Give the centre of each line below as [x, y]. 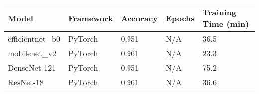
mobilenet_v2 [32, 53]
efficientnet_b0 [34, 39]
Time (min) [226, 24]
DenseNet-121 [32, 67]
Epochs [180, 18]
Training [219, 12]
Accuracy [139, 18]
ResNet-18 [26, 82]
